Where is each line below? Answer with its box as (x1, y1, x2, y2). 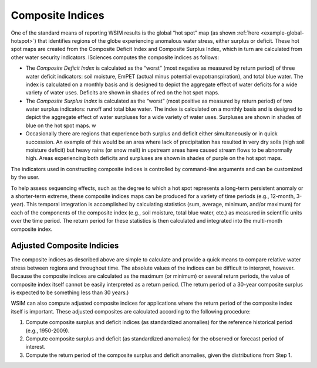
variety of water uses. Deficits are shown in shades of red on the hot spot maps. (25, 89, 220, 96)
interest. (25, 343, 46, 350)
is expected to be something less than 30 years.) (11, 289, 129, 296)
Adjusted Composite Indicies (11, 241, 119, 251)
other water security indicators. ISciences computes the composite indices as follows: (11, 53, 220, 61)
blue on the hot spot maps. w (25, 122, 96, 129)
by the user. (11, 173, 40, 181)
